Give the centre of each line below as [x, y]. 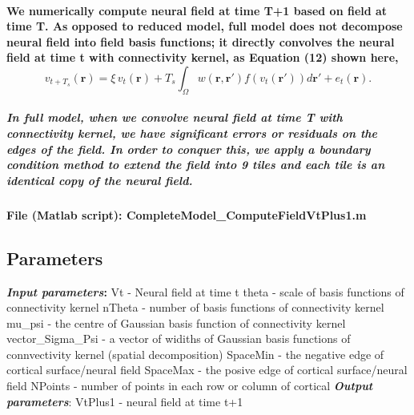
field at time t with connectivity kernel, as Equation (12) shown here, [203, 57]
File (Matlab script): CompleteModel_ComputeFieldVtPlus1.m [187, 214]
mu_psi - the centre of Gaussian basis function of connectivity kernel [176, 322]
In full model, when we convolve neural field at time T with [175, 117]
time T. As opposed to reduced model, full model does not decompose [205, 26]
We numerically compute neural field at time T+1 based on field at [197, 10]
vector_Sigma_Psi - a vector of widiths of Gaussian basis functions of [179, 338]
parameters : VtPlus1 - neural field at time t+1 [125, 401]
